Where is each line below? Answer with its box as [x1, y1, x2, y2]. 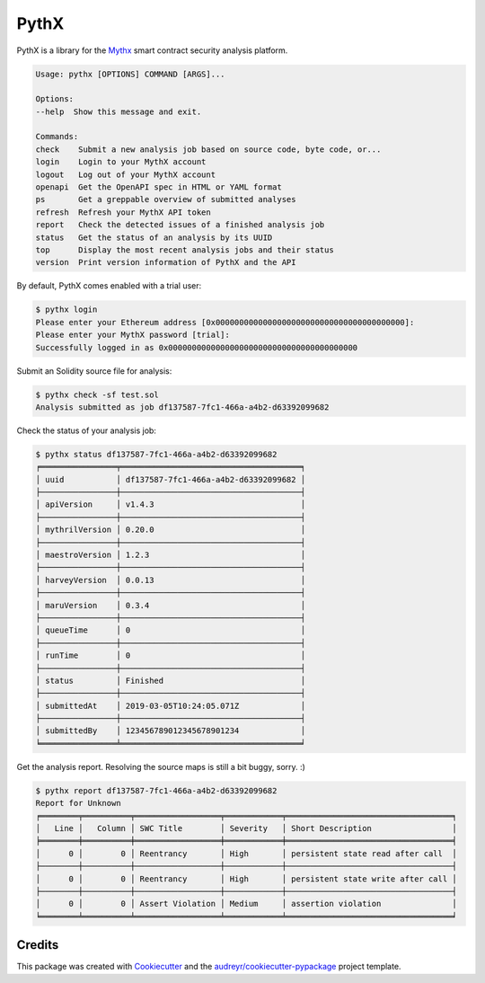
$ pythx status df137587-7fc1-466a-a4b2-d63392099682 [35, 449, 278, 459]
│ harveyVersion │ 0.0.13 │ [35, 575, 306, 585]
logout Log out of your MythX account [35, 169, 216, 180]
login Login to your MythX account [35, 157, 207, 167]
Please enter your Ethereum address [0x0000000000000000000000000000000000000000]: [35, 317, 415, 327]
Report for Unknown [35, 798, 121, 809]
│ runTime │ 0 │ [35, 651, 306, 660]
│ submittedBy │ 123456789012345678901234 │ [35, 726, 306, 736]
